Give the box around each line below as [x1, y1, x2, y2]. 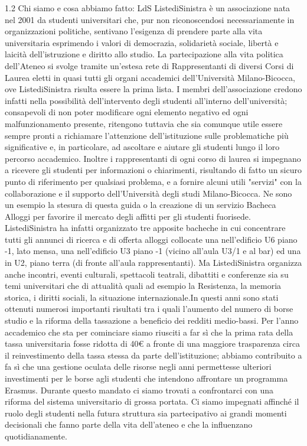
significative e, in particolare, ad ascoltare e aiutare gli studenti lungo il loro [5, 141, 280, 153]
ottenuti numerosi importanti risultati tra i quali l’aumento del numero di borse [5, 302, 293, 315]
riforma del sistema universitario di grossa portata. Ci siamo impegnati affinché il [5, 395, 299, 408]
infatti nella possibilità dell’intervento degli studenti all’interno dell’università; [5, 94, 288, 106]
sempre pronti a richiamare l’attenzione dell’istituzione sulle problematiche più [5, 129, 289, 141]
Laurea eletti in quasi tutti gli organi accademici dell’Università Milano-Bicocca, [5, 71, 295, 83]
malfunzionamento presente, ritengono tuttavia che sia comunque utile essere [5, 117, 283, 129]
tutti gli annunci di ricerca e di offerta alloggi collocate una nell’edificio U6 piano [5, 233, 298, 245]
